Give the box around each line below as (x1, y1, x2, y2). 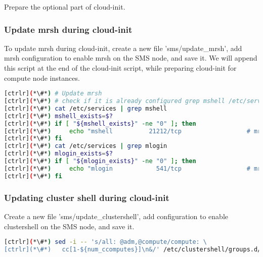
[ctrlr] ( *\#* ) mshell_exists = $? (4, 112, 113, 120)
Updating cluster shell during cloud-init (4, 191, 169, 203)
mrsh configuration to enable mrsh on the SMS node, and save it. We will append (4, 53, 257, 63)
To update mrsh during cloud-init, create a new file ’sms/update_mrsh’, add (4, 42, 242, 53)
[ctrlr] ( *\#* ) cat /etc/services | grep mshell (4, 105, 167, 112)
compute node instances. (4, 72, 80, 83)
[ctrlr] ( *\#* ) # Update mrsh (4, 90, 102, 97)
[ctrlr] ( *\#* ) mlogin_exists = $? (4, 150, 113, 158)
